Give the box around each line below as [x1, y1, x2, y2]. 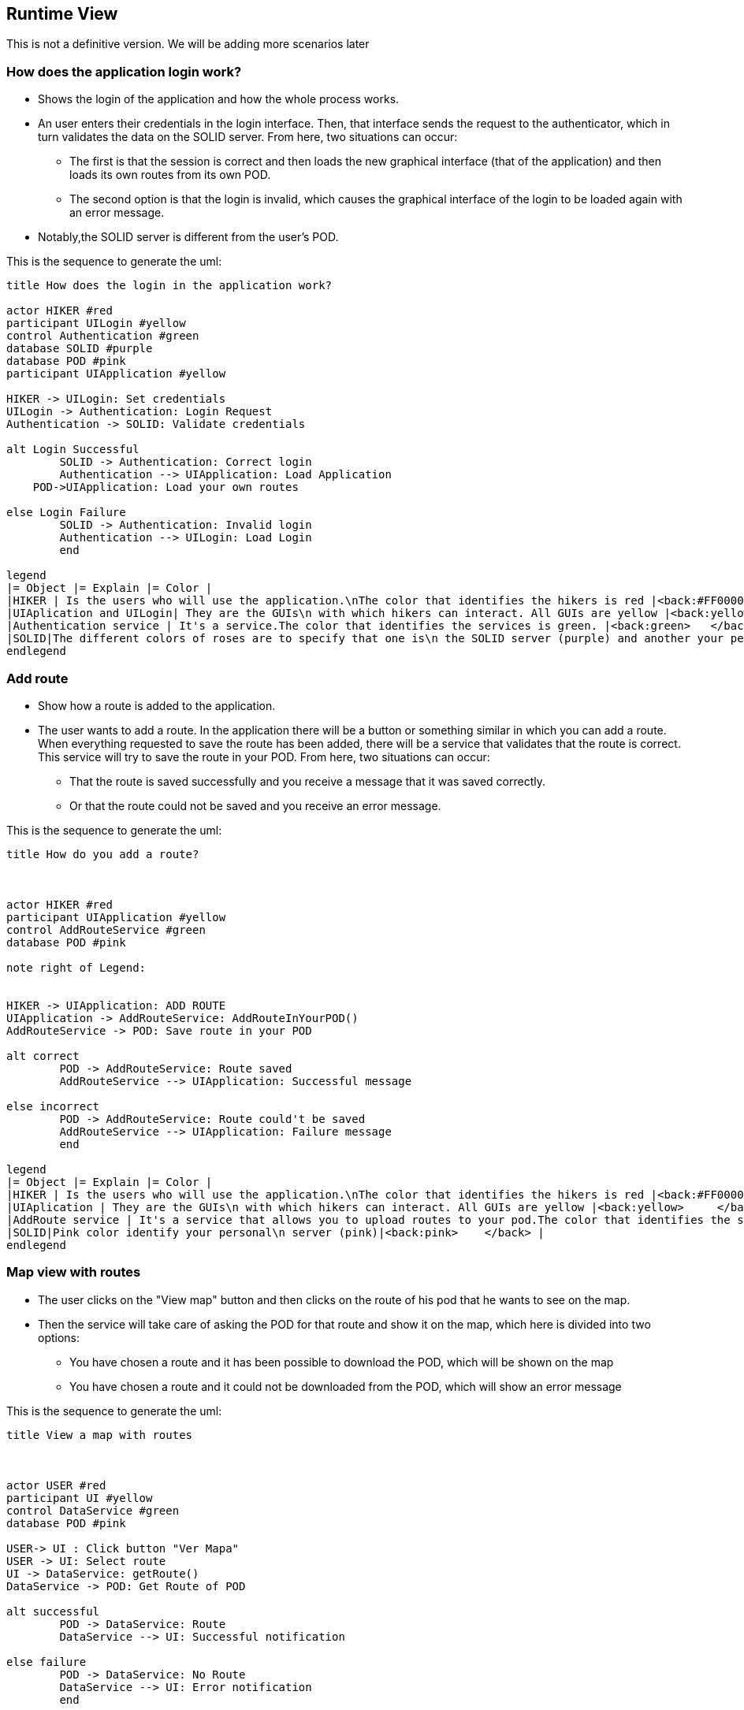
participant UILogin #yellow [6, 317, 186, 330]
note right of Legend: [6, 961, 147, 974]
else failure [6, 1655, 87, 1668]
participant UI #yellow [6, 1491, 153, 1504]
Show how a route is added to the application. [38, 698, 276, 712]
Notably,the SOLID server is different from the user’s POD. [38, 230, 339, 244]
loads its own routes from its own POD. [69, 168, 271, 182]
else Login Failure [6, 506, 126, 519]
